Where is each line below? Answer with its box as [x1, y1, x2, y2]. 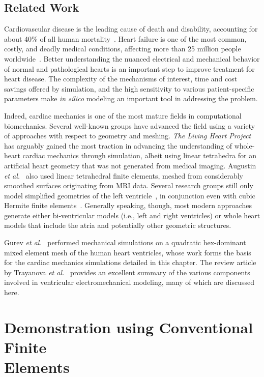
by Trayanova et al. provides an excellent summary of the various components [4, 267, 250, 277]
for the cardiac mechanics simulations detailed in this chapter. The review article [4, 257, 256, 268]
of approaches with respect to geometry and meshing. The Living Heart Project [4, 130, 251, 141]
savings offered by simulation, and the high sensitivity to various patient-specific [4, 83, 254, 94]
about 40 [4, 33, 32, 44]
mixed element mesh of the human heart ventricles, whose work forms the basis [4, 247, 251, 257]
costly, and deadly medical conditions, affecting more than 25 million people [4, 43, 241, 54]
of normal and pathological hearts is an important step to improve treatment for [4, 63, 255, 74]
